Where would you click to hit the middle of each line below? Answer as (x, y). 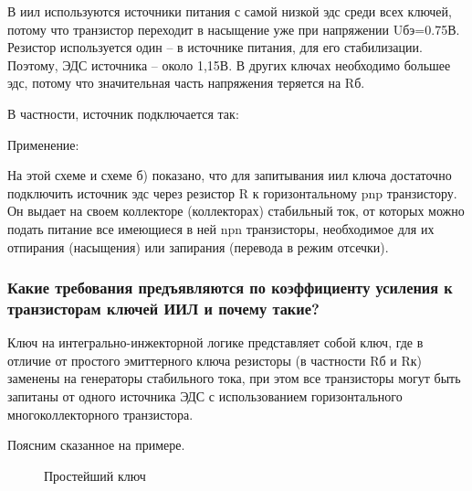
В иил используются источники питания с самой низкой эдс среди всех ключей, (230, 11)
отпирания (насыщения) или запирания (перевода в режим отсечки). (198, 246)
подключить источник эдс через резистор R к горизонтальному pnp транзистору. (232, 192)
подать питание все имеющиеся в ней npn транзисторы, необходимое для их (221, 228)
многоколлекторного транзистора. (100, 414)
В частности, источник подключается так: (123, 113)
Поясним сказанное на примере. (96, 445)
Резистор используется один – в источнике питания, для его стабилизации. (215, 47)
